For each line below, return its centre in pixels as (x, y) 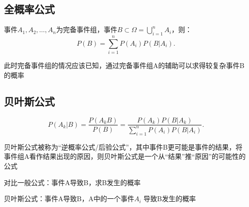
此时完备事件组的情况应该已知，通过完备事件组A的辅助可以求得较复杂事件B (124, 65)
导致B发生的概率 (170, 198)
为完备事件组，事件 (86, 29)
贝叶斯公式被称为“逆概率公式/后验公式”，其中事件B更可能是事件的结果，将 (123, 147)
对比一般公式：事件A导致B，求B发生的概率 (72, 182)
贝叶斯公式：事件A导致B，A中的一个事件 (69, 198)
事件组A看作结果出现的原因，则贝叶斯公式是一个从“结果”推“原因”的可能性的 (125, 156)
